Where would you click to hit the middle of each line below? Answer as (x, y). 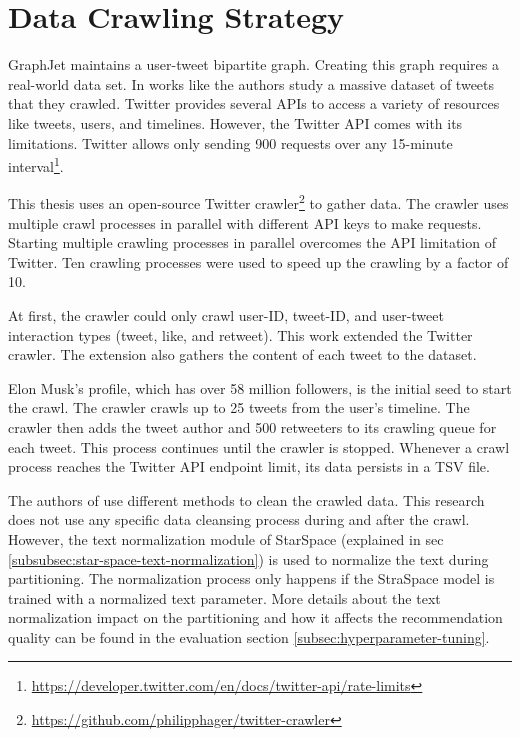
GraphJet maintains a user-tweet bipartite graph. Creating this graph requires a (253, 64)
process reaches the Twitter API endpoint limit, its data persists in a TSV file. (249, 466)
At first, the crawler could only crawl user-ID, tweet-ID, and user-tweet (226, 314)
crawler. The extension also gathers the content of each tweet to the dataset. (242, 354)
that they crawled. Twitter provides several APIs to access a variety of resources (254, 103)
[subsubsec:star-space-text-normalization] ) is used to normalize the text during (248, 558)
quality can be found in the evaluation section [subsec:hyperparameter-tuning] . (249, 636)
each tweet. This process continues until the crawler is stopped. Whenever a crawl (259, 446)
